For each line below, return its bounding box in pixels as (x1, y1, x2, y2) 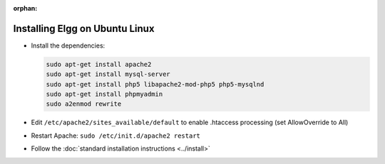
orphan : (13, 4, 38, 12)
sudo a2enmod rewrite (46, 100, 122, 108)
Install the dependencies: (31, 41, 106, 50)
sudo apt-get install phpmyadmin (46, 90, 163, 99)
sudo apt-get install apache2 (46, 60, 152, 68)
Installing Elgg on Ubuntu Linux (13, 22, 155, 35)
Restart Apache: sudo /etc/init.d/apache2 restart (31, 131, 201, 140)
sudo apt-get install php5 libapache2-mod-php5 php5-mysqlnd (46, 80, 265, 88)
